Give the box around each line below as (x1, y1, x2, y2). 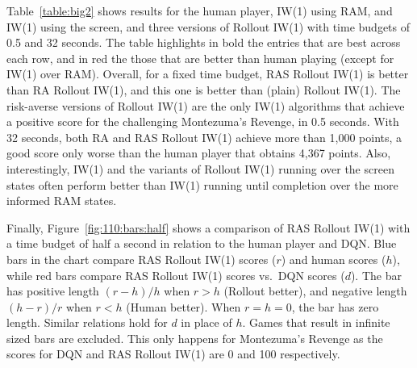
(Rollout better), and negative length (223, 282, 407, 299)
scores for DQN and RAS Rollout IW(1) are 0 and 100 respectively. (6, 345, 340, 362)
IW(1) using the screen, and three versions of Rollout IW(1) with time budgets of (6, 18, 411, 35)
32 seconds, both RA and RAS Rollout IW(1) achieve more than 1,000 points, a (6, 128, 402, 145)
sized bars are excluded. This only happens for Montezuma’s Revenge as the (6, 329, 383, 346)
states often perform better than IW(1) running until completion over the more (6, 176, 398, 193)
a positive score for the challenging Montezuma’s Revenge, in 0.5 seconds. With (6, 113, 399, 130)
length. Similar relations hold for (6, 314, 168, 331)
